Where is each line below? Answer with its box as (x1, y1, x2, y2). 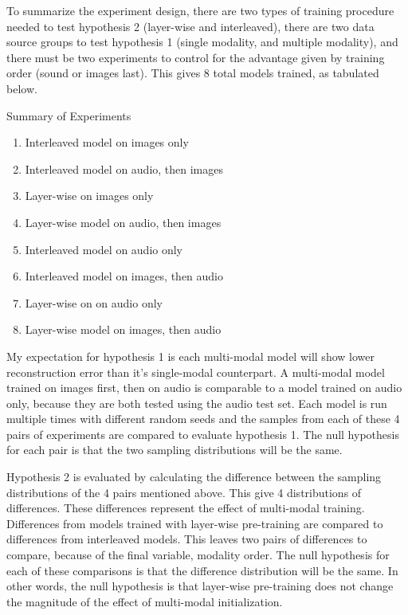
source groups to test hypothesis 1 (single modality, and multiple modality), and (6, 33, 398, 50)
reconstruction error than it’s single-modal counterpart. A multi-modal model (6, 363, 385, 380)
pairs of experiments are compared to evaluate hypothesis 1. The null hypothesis (6, 425, 399, 442)
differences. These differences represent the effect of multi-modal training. (6, 499, 365, 516)
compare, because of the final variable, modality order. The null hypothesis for (6, 546, 390, 563)
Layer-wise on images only (25, 187, 154, 204)
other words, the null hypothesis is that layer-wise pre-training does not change (6, 578, 394, 594)
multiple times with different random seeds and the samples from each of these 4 (6, 410, 400, 427)
